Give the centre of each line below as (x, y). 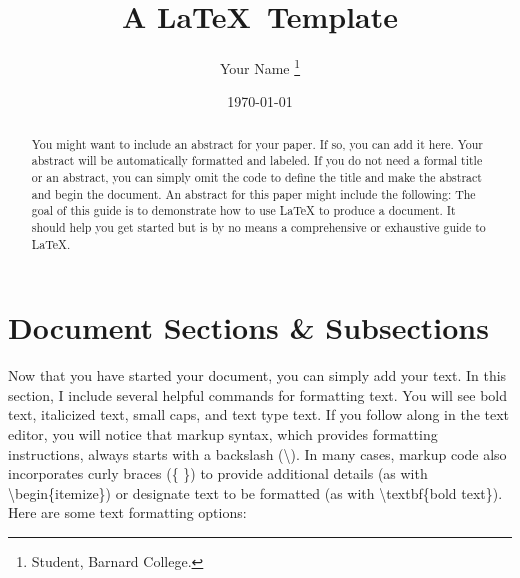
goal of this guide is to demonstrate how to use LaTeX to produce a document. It (243, 210)
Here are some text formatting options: (127, 512)
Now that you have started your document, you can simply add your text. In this (257, 375)
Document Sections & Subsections (248, 327)
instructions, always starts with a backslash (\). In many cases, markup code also (257, 453)
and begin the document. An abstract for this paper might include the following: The (253, 193)
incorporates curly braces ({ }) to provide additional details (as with (218, 473)
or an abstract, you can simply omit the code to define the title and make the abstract (256, 177)
